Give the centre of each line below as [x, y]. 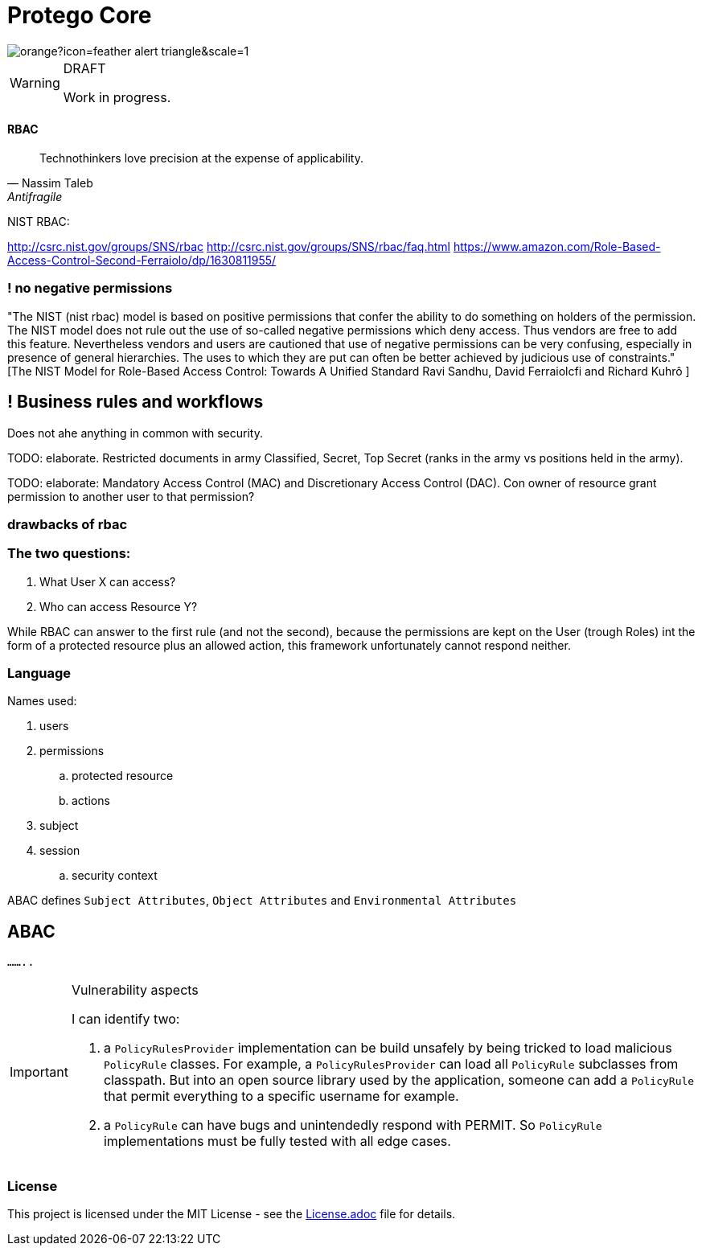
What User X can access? [108, 581]
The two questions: [69, 554]
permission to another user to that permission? [131, 496]
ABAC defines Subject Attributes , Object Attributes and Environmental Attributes [262, 901]
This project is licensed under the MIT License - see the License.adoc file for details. [232, 1214]
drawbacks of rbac [68, 524]
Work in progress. [117, 97]
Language [39, 673]
